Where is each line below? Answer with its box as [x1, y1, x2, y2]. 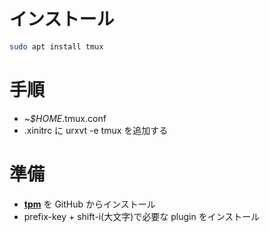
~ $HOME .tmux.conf [23, 112, 107, 124]
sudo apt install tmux [9, 41, 104, 52]
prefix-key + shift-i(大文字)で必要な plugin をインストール [23, 210, 261, 222]
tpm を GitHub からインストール [23, 198, 156, 210]
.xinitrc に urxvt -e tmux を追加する [23, 124, 169, 136]
